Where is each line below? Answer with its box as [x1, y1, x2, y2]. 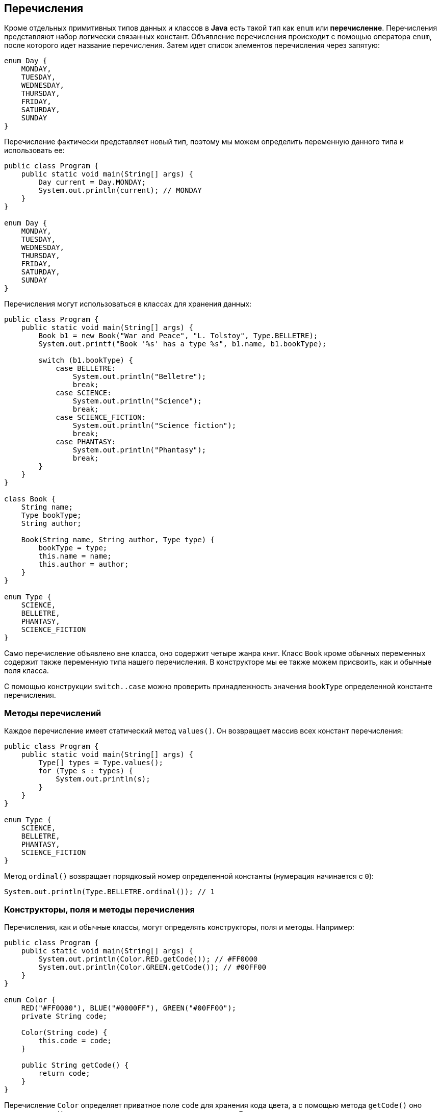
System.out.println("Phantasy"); [72, 446, 206, 454]
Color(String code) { [21, 1028, 108, 1037]
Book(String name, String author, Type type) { [21, 536, 215, 544]
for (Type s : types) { [38, 767, 133, 775]
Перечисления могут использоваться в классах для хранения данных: [4, 299, 252, 309]
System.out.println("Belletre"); [72, 372, 206, 381]
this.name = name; [38, 552, 112, 561]
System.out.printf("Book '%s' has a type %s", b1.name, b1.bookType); [38, 340, 327, 348]
